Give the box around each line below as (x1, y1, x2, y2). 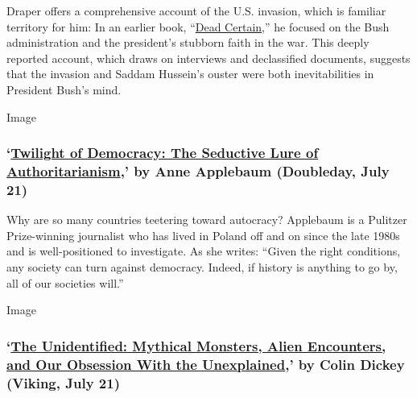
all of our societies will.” (6, 274, 124, 291)
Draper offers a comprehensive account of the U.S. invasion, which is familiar (6, 2, 386, 19)
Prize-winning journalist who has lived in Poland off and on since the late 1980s (6, 226, 400, 243)
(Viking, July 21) (6, 372, 120, 392)
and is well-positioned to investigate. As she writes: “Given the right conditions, (6, 243, 401, 259)
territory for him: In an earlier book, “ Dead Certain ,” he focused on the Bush (6, 18, 390, 35)
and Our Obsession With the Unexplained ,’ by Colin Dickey (6, 354, 405, 374)
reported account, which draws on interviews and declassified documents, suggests (6, 49, 411, 66)
